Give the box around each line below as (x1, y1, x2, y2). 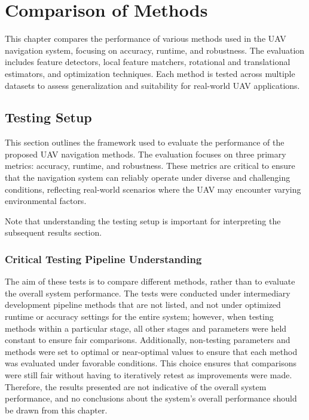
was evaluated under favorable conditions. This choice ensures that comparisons (5, 357, 296, 369)
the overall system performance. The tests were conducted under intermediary (5, 286, 290, 299)
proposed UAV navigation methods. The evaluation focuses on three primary (5, 147, 286, 160)
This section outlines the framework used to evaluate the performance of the (5, 136, 284, 149)
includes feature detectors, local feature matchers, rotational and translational (5, 55, 290, 68)
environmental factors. (5, 194, 87, 207)
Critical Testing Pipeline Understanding (5, 251, 202, 266)
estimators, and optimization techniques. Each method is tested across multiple (5, 67, 295, 79)
